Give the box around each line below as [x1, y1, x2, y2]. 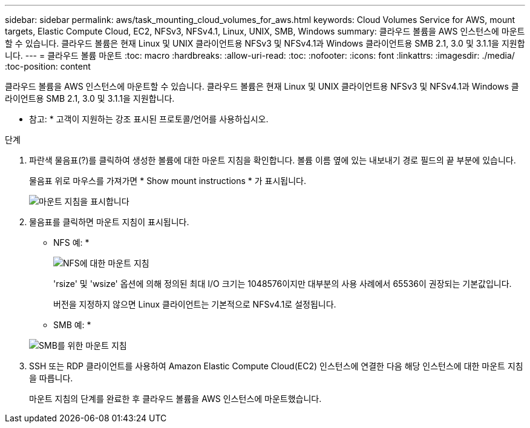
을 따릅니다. [29, 373, 73, 383]
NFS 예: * [53, 237, 90, 248]
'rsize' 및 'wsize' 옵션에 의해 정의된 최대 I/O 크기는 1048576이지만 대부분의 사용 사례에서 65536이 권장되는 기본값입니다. [53, 278, 512, 289]
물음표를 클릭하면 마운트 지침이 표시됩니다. [29, 217, 189, 227]
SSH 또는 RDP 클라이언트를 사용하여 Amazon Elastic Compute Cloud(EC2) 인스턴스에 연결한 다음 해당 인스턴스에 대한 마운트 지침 [29, 361, 523, 371]
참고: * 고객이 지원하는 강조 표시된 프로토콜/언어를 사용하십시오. [29, 114, 269, 124]
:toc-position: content [5, 61, 91, 71]
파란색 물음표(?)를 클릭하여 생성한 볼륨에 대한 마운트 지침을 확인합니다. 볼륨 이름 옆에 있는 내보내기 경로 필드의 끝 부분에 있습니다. [29, 155, 516, 165]
